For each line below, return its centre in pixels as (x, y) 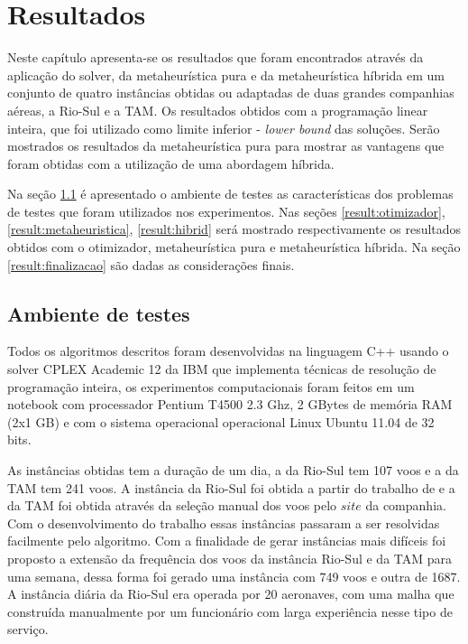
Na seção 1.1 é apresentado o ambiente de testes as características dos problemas (230, 194)
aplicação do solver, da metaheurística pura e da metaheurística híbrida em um (226, 75)
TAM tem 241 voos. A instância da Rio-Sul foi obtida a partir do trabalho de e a (231, 487)
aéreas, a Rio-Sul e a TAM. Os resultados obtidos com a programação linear (218, 110)
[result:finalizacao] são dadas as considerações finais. (151, 264)
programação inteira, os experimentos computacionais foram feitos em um (211, 386)
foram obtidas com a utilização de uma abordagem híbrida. (171, 163)
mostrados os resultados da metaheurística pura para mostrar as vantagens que (226, 146)
